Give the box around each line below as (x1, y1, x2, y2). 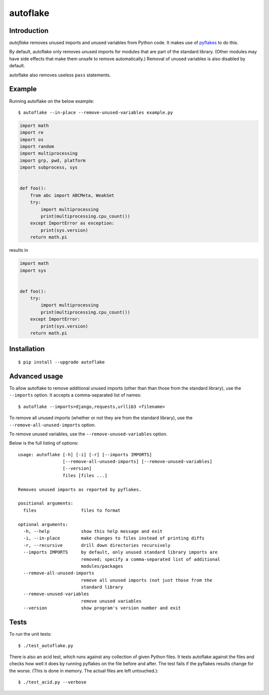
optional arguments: (18, 521, 68, 527)
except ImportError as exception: (30, 220, 115, 226)
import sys (19, 267, 46, 273)
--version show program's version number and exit (23, 605, 181, 611)
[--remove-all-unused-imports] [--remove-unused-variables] (62, 459, 213, 465)
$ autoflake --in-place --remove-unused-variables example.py (18, 110, 173, 115)
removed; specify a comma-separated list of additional (81, 556, 221, 562)
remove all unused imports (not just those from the (81, 577, 213, 583)
